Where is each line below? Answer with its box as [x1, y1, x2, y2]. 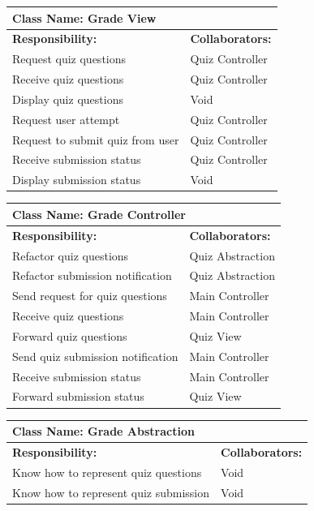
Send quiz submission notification [12, 347, 179, 364]
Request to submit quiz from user [12, 131, 179, 148]
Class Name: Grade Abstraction [12, 423, 195, 440]
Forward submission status [12, 388, 144, 405]
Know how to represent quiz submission [12, 483, 210, 500]
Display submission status [12, 171, 141, 188]
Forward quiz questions [12, 327, 127, 344]
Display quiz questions [12, 90, 123, 107]
